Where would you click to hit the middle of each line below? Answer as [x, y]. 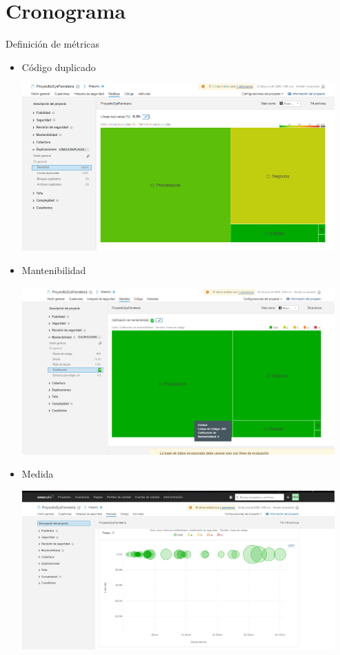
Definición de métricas [53, 44]
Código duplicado [59, 67]
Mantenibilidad [54, 270]
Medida [38, 474]
